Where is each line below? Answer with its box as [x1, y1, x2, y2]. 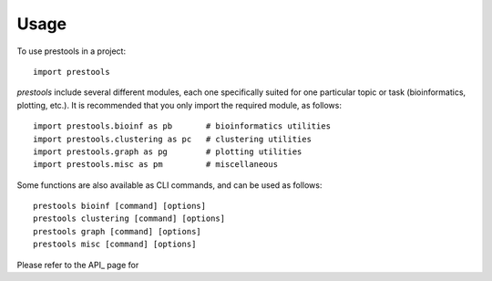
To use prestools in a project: [16, 46, 127, 57]
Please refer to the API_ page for [16, 259, 139, 270]
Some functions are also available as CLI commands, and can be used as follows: [16, 179, 323, 191]
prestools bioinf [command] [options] [33, 201, 207, 212]
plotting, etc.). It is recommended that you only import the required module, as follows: [16, 99, 342, 110]
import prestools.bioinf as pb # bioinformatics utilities [33, 121, 332, 131]
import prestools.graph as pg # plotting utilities [33, 146, 302, 157]
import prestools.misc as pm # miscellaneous [33, 160, 278, 170]
